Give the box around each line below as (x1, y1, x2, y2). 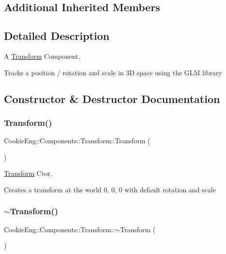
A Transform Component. (4, 51, 80, 61)
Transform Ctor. (4, 168, 52, 178)
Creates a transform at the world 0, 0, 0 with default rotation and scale (4, 184, 216, 194)
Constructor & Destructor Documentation (4, 91, 220, 106)
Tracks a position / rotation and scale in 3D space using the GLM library (4, 67, 222, 77)
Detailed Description (4, 28, 110, 43)
